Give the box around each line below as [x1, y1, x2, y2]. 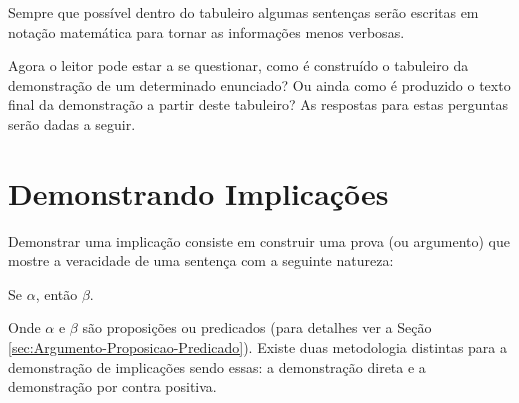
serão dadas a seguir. [8, 113, 136, 134]
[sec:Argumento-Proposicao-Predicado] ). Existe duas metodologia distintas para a [8, 337, 508, 358]
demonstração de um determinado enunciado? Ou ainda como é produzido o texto [8, 74, 511, 95]
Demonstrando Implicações [8, 172, 389, 213]
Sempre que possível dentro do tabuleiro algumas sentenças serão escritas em [8, 2, 479, 22]
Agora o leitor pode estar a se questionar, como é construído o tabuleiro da [8, 55, 469, 76]
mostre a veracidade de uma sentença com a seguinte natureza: [8, 250, 394, 271]
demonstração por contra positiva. [8, 376, 217, 397]
